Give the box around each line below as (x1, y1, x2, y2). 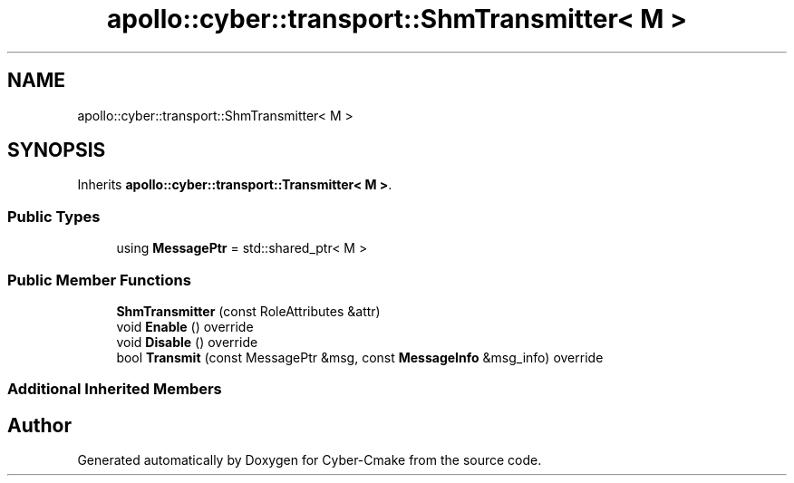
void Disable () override (116, 333, 258, 350)
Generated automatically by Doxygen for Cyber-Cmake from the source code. (77, 452, 542, 469)
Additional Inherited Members (7, 380, 222, 399)
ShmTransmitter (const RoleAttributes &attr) (116, 303, 381, 319)
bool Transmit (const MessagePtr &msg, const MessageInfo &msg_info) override (116, 349, 604, 365)
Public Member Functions (7, 270, 191, 289)
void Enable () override (116, 318, 254, 334)
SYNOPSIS (7, 139, 106, 162)
